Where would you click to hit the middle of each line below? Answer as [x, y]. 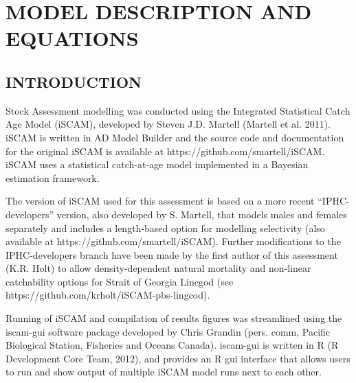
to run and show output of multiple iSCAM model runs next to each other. [164, 372]
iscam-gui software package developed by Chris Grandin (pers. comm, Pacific [168, 331]
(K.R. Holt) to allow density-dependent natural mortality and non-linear [158, 268]
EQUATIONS [72, 38]
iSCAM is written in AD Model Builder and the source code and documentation [175, 137]
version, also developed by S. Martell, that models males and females [202, 214]
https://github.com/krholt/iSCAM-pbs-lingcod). [108, 295]
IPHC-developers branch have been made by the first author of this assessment [172, 254]
